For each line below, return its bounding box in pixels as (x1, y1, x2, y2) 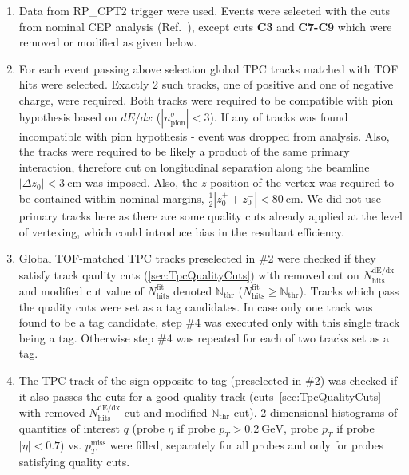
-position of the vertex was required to (206, 174, 395, 191)
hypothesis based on (18, 108, 117, 125)
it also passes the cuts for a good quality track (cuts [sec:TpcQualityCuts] (18, 387, 382, 404)
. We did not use (300, 189, 381, 206)
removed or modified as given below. (18, 34, 197, 50)
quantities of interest (18, 420, 120, 437)
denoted (173, 282, 212, 299)
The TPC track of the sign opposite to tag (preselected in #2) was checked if (18, 371, 398, 388)
